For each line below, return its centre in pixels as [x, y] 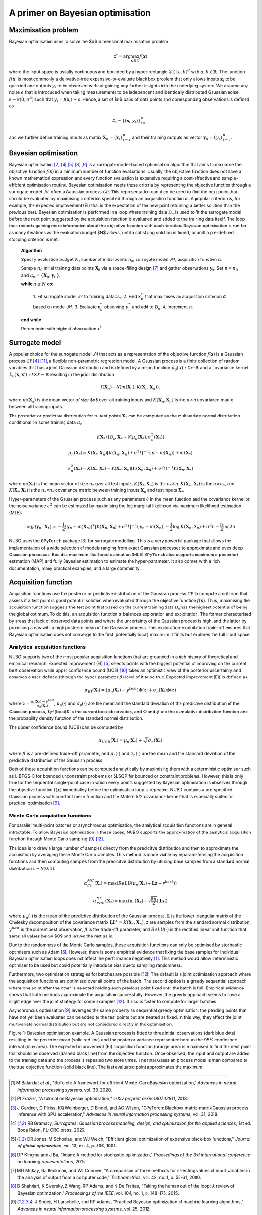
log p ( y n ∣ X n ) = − [43, 527]
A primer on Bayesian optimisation [80, 13]
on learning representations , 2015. [52, 1162]
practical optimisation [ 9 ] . [35, 803]
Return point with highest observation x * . [62, 328]
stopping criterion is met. [34, 239]
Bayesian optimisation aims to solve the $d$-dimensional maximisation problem [89, 42]
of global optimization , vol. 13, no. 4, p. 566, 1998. [67, 1146]
